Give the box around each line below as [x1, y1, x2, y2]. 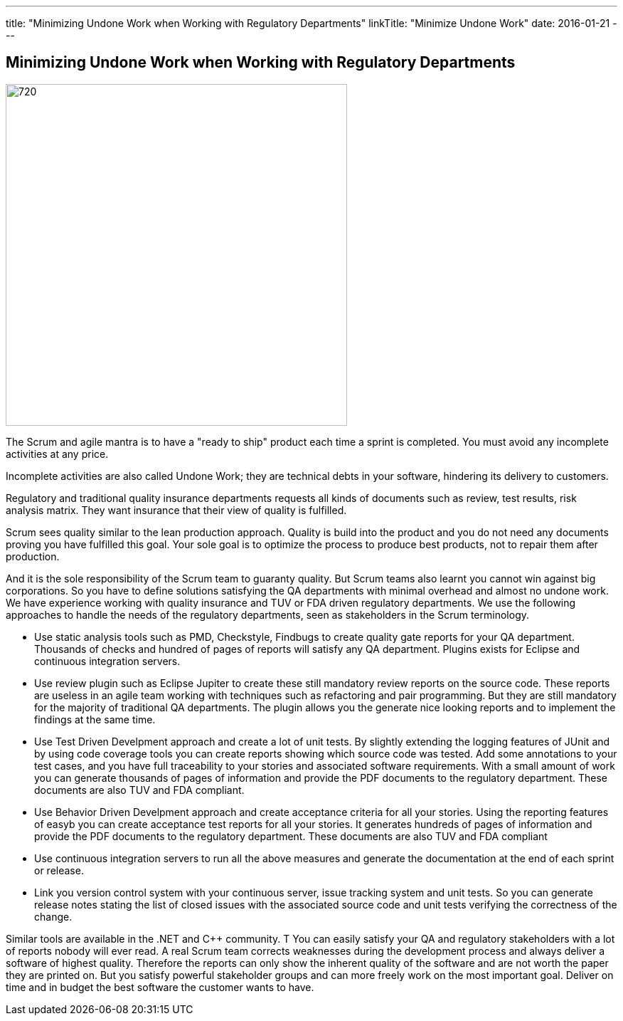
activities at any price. [6, 447, 109, 460]
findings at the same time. [34, 713, 156, 726]
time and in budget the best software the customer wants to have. [6, 980, 314, 993]
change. [34, 910, 73, 923]
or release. [34, 864, 84, 876]
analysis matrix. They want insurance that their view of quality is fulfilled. [6, 503, 347, 516]
